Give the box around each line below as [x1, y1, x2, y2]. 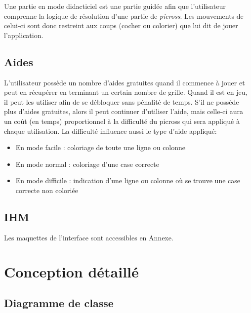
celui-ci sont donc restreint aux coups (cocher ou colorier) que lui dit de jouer [4, 20, 238, 31]
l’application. [4, 30, 43, 40]
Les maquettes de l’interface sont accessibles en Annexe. [4, 232, 173, 242]
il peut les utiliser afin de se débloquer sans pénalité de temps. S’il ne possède [4, 96, 239, 107]
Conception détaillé [4, 261, 139, 281]
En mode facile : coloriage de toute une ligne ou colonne [15, 142, 186, 153]
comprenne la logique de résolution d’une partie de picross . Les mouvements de [4, 10, 244, 21]
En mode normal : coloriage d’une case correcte [15, 158, 159, 169]
